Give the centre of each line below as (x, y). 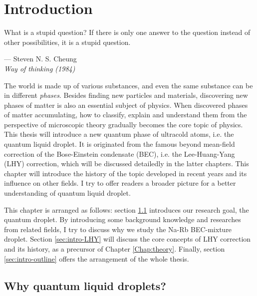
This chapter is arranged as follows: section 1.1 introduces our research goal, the (127, 209)
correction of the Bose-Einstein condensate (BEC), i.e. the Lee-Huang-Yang (120, 153)
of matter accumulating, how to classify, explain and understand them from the (126, 115)
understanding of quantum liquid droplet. (67, 193)
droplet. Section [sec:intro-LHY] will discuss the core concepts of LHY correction (128, 239)
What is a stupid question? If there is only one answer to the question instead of (127, 32)
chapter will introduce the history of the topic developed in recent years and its (126, 173)
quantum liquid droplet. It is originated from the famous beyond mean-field (120, 144)
